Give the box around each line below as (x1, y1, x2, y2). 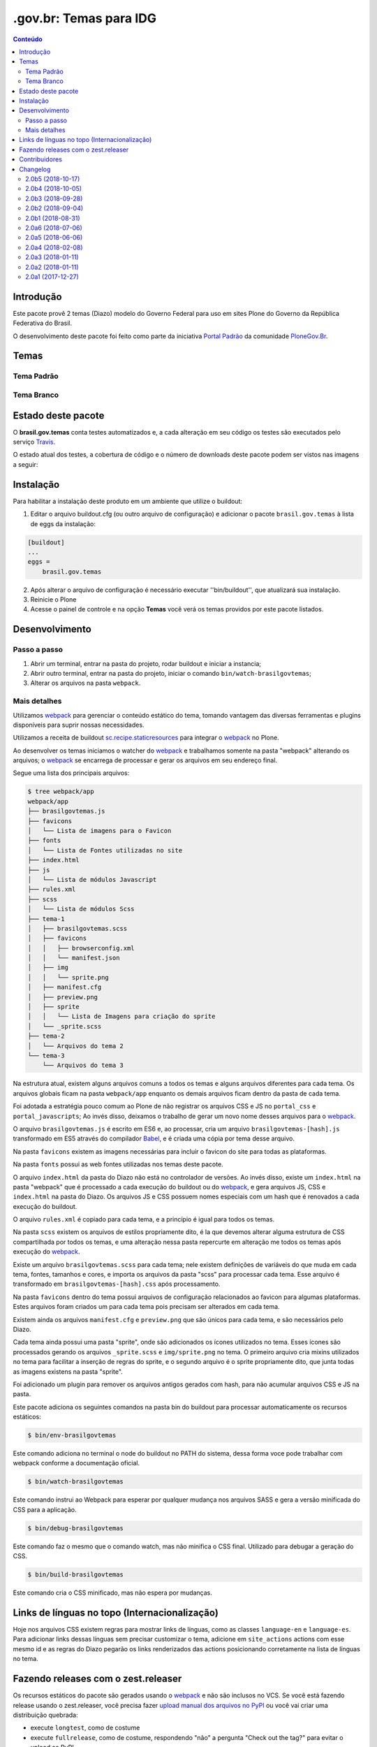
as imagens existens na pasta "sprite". (13, 1367, 124, 1376)
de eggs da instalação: (30, 519, 96, 528)
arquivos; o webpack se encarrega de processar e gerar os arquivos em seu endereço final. (13, 756, 278, 764)
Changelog (19, 165, 51, 173)
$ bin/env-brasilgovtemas (27, 1431, 117, 1440)
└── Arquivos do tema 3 (42, 1061, 124, 1069)
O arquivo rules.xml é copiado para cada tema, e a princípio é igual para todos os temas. (13, 1215, 275, 1224)
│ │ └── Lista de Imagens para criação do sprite (27, 1013, 216, 1020)
